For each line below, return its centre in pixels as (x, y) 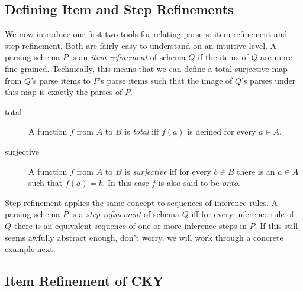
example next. (30, 249)
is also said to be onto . (199, 183)
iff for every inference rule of (243, 214)
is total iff (142, 131)
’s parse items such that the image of (165, 80)
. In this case (126, 183)
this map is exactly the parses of (64, 92)
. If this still (276, 225)
